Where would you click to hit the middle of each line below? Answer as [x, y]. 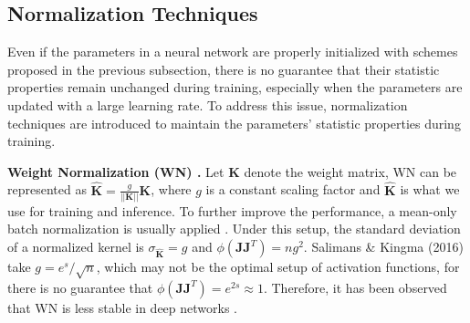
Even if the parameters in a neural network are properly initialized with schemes [233, 52]
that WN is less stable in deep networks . [123, 307]
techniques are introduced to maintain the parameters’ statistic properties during [234, 123]
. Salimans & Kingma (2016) [383, 247]
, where [171, 189]
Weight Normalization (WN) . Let [116, 171]
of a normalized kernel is [76, 247]
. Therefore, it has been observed [355, 287]
